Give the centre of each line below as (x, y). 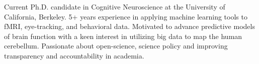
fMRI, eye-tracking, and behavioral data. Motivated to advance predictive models (129, 26)
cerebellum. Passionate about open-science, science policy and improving (116, 46)
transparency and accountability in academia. (74, 55)
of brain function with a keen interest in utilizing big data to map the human (123, 36)
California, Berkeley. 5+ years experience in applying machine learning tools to (126, 16)
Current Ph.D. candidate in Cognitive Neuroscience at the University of (115, 6)
